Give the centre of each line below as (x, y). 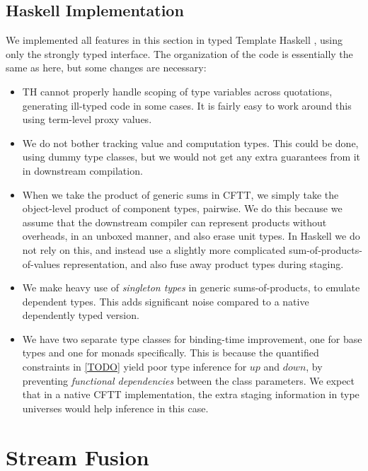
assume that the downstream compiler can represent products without (174, 222)
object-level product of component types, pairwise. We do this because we (182, 208)
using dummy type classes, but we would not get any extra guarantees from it (191, 157)
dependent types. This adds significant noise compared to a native (166, 301)
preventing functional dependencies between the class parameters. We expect (189, 380)
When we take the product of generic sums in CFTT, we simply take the (180, 194)
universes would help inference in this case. (115, 408)
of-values (41, 263)
